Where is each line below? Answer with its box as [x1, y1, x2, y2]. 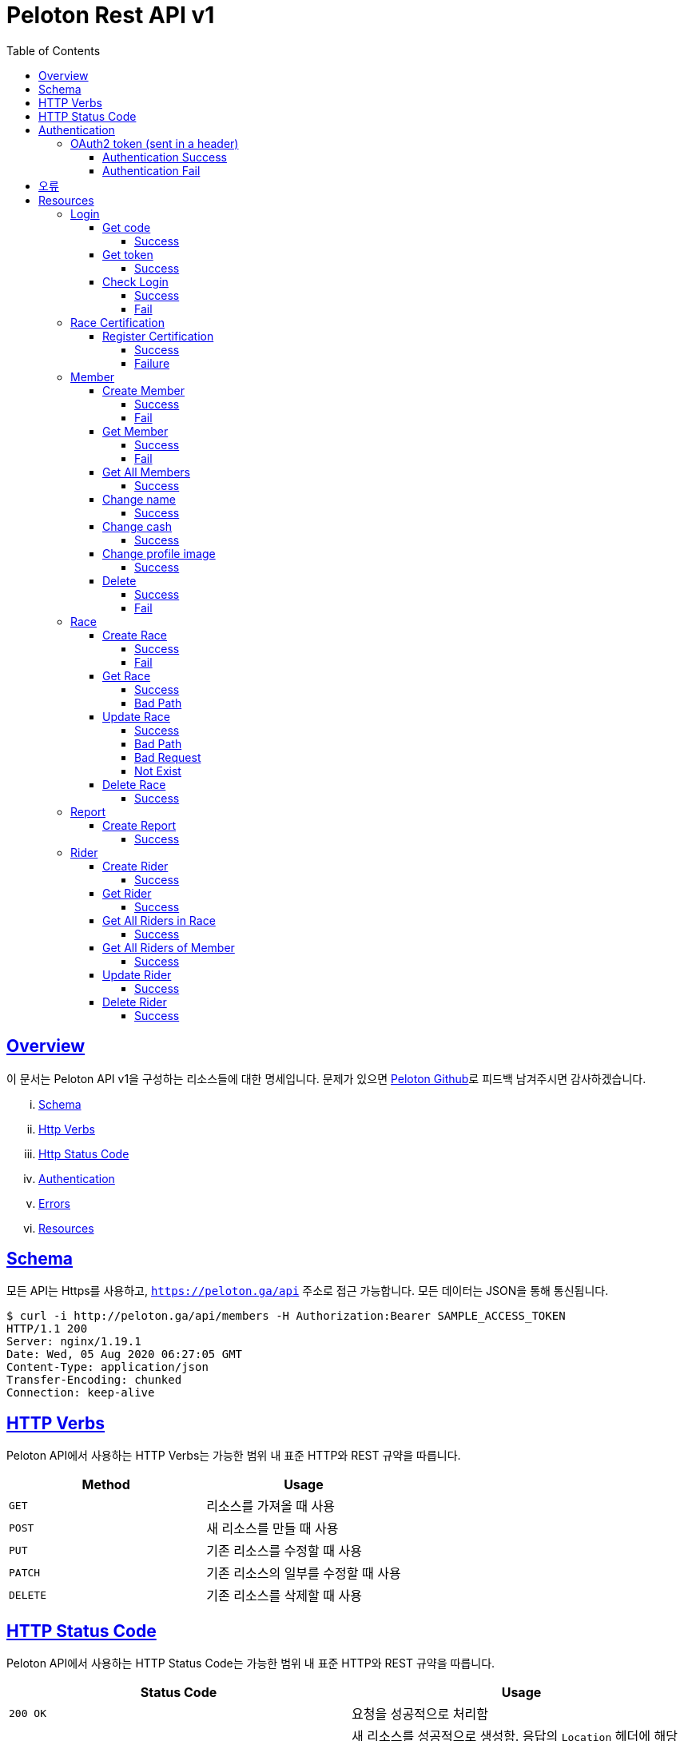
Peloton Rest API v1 [6, 2, 215, 29]
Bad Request [134, 750, 201, 764]
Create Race [102, 627, 167, 642]
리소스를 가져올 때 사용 [206, 1498, 336, 1515]
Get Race [102, 668, 151, 683]
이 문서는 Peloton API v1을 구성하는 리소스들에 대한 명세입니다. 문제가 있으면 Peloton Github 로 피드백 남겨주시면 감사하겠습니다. [6, 1071, 646, 1086]
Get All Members [102, 464, 190, 479]
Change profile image [102, 546, 216, 560]
